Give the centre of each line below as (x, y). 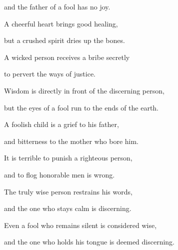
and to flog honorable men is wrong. (59, 174)
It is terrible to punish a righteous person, (68, 158)
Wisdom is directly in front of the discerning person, (84, 90)
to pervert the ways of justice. (50, 74)
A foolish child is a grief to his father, (61, 124)
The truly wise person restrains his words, (68, 191)
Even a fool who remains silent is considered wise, (80, 225)
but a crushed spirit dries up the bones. (64, 40)
